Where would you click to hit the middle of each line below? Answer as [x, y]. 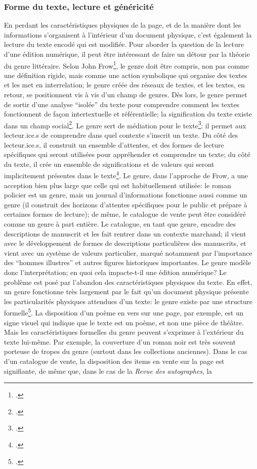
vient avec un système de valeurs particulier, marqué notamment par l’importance [128, 253]
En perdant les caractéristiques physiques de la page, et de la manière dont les [123, 25]
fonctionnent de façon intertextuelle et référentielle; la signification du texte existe [128, 114]
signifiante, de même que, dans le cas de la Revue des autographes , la [108, 371]
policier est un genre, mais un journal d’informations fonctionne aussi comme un [126, 195]
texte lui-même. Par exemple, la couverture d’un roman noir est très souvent [120, 341]
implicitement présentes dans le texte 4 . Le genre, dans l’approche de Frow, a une [126, 175]
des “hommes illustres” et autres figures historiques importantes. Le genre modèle [128, 262]
